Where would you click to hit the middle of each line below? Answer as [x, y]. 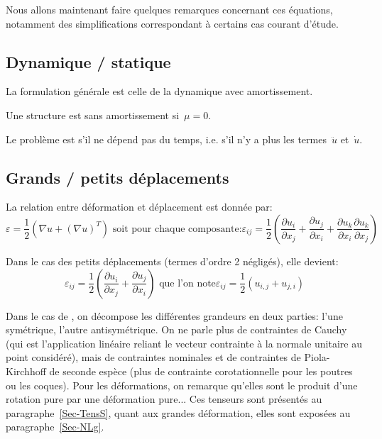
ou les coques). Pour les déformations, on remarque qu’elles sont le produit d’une [182, 385]
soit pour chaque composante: [177, 229]
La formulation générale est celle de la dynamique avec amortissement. [159, 91]
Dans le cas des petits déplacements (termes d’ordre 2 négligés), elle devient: [172, 261]
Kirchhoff [26, 371]
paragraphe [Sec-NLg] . [55, 427]
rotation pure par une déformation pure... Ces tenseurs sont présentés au [164, 399]
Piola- [317, 357]
